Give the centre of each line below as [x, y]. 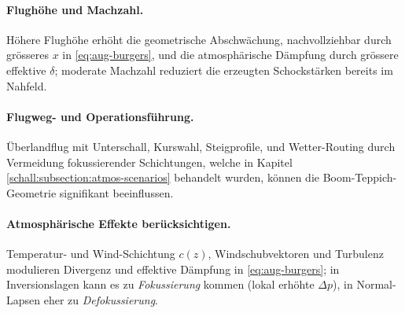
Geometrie [31, 192]
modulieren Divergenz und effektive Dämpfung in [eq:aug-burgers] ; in [173, 269]
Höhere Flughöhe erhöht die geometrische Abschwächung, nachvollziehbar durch [199, 39]
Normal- [376, 284]
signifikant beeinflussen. [116, 192]
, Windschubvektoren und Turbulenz [296, 254]
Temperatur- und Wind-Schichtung [91, 254]
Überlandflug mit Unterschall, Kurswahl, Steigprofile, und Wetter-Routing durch [201, 146]
